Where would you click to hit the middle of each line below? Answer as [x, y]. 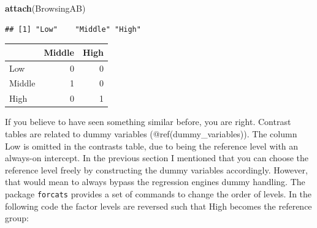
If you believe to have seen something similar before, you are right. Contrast [148, 122]
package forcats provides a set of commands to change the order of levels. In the [158, 193]
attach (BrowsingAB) [45, 8]
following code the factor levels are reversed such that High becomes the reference [158, 206]
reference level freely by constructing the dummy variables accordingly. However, [156, 169]
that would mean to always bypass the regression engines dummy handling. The [155, 182]
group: [17, 218]
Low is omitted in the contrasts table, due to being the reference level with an [152, 146]
